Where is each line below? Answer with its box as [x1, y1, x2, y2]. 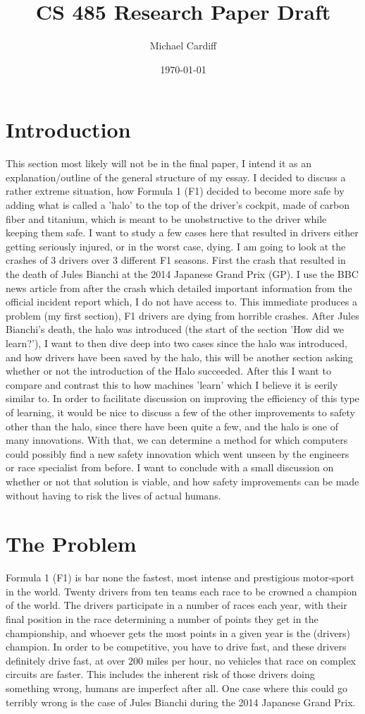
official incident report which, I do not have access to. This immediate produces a [6, 294, 357, 309]
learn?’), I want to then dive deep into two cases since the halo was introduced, [6, 335, 347, 350]
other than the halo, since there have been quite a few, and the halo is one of [6, 418, 338, 433]
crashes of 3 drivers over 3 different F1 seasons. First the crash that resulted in [6, 253, 346, 267]
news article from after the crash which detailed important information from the [6, 280, 352, 295]
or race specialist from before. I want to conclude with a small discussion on [6, 460, 334, 475]
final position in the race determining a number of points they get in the [6, 612, 318, 626]
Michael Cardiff [149, 38, 217, 53]
